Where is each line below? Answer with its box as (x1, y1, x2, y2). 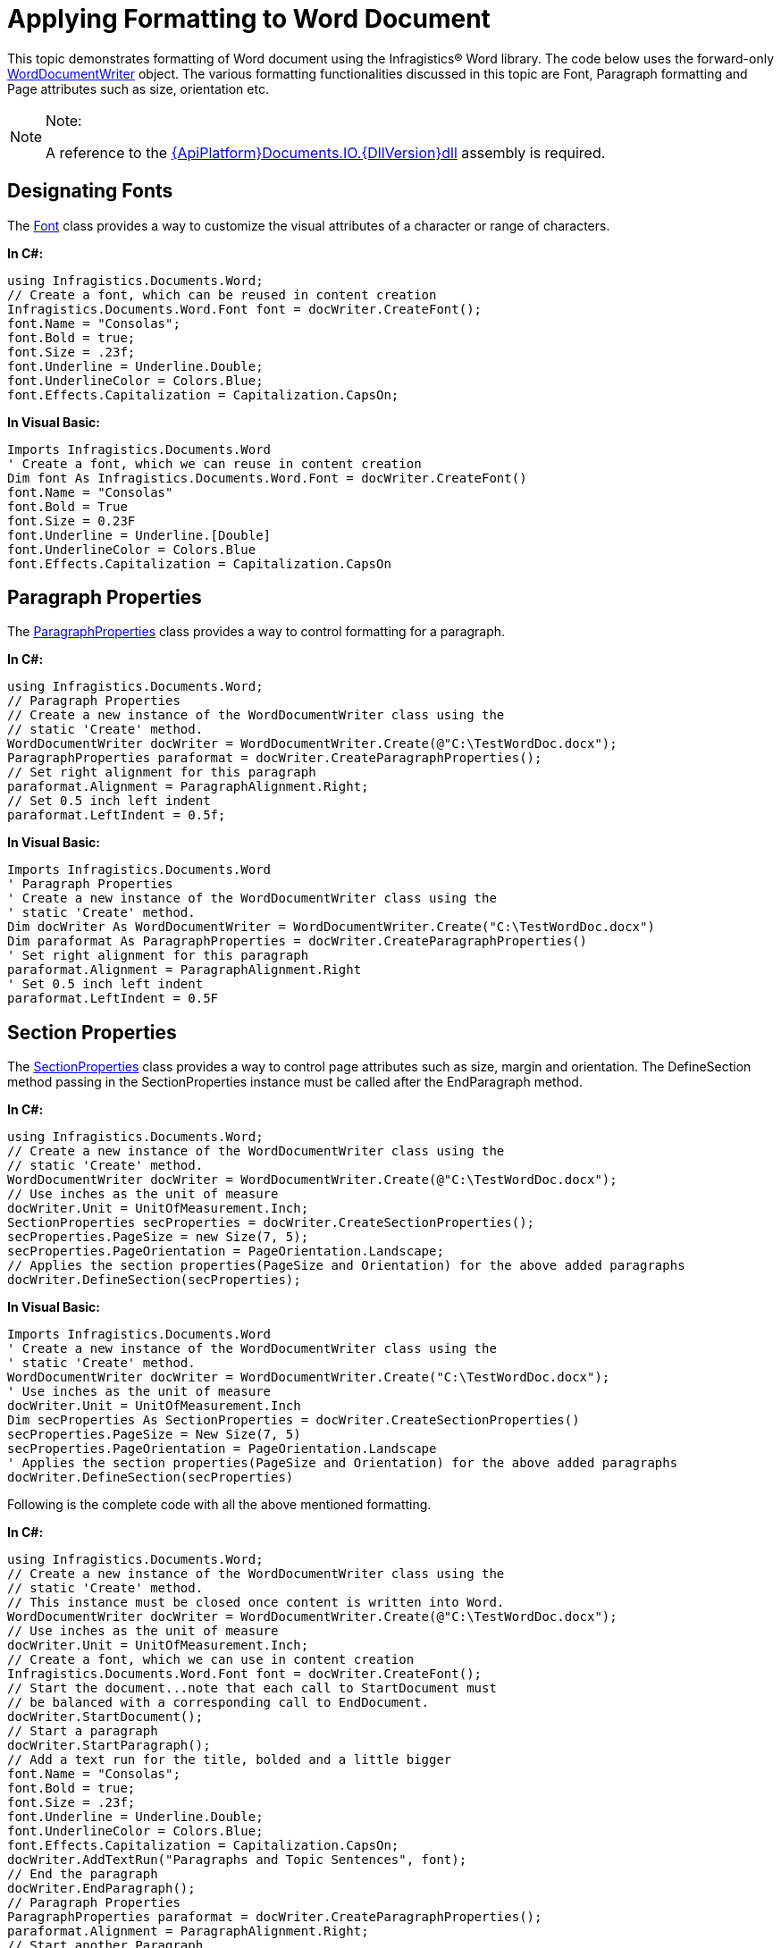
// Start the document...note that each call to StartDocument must (7, 1681, 497, 1696)
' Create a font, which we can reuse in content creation (7, 456, 422, 471)
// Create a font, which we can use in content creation (7, 1652, 415, 1667)
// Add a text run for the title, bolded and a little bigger (7, 1752, 452, 1767)
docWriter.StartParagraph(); (7, 1738, 211, 1753)
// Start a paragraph (7, 1724, 158, 1739)
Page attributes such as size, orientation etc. (7, 80, 269, 97)
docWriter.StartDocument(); (7, 1709, 204, 1725)
